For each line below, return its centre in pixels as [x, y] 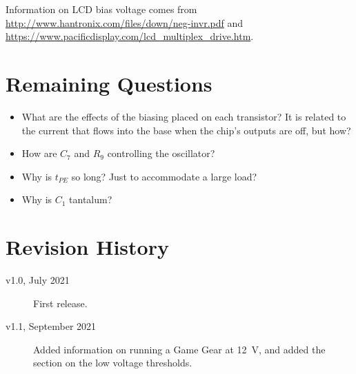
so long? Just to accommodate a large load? [164, 176]
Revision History [87, 247]
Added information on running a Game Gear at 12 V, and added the [179, 349]
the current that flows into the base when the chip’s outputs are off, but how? [186, 130]
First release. [60, 303]
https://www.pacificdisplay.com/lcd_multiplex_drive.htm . [130, 36]
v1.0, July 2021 [38, 280]
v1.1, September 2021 [51, 326]
